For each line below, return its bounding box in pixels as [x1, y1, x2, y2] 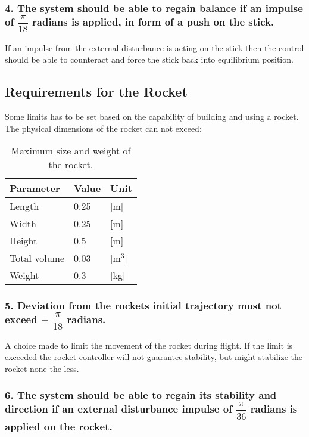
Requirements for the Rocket [5, 82, 188, 101]
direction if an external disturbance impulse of [5, 401, 232, 416]
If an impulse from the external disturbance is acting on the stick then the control [5, 41, 304, 54]
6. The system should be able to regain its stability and [5, 388, 277, 402]
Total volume [10, 251, 65, 265]
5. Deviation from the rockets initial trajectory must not [5, 298, 282, 313]
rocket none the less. [5, 362, 79, 374]
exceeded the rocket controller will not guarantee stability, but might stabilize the [5, 351, 303, 363]
